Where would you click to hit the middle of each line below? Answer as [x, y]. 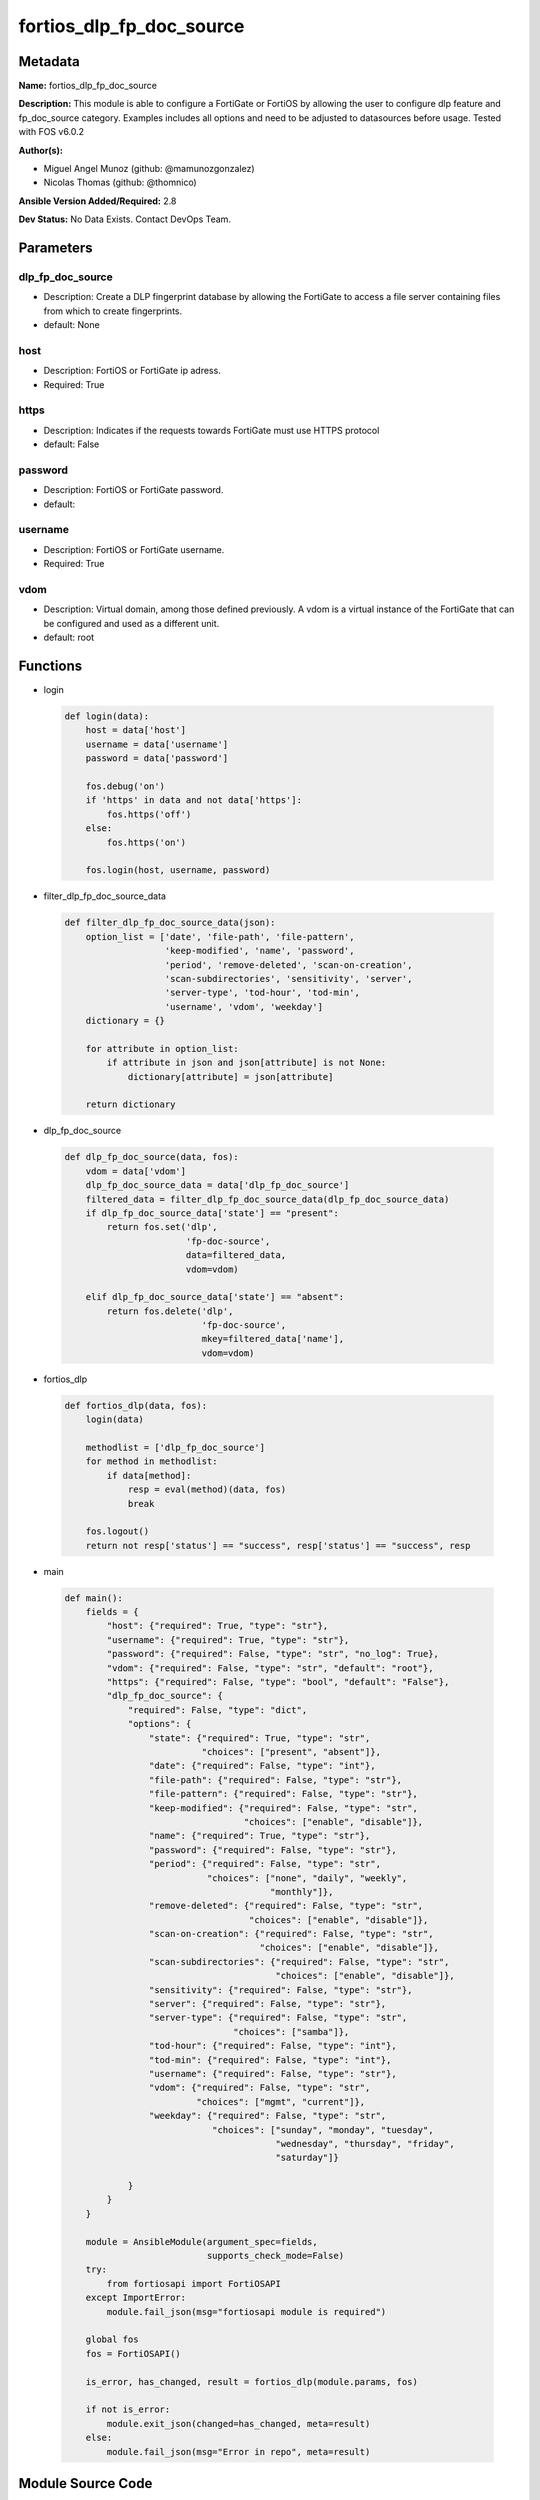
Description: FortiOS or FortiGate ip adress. [132, 371]
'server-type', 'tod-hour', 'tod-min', [262, 993]
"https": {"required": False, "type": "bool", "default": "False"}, [278, 1682]
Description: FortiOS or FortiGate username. [134, 549]
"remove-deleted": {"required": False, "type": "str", [286, 1906]
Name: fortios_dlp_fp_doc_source [87, 86]
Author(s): [41, 150]
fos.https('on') [146, 842]
